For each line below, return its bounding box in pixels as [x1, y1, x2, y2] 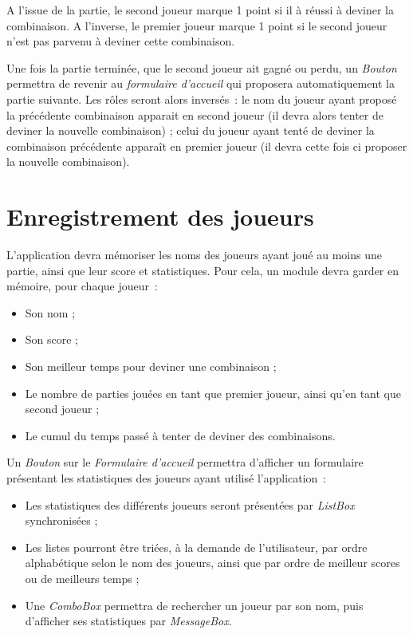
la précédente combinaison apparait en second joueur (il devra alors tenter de [6, 106, 383, 123]
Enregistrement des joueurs [6, 200, 314, 233]
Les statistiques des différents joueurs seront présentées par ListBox [25, 496, 355, 513]
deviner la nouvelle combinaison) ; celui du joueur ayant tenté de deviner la [6, 122, 375, 139]
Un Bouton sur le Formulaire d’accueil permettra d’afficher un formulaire [6, 454, 364, 471]
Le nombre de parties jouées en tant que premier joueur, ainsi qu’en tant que [25, 384, 401, 401]
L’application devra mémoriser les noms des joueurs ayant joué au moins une [6, 246, 382, 263]
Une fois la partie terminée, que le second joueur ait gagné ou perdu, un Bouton [6, 59, 397, 76]
